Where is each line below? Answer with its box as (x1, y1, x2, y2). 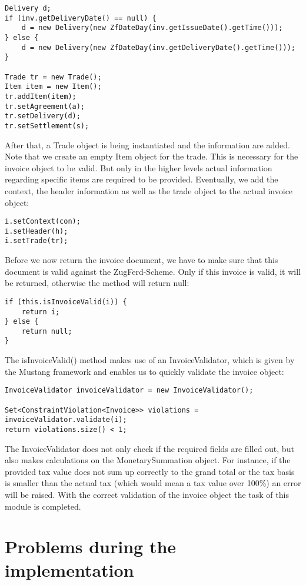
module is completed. (5, 500, 81, 512)
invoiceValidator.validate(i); (5, 416, 127, 424)
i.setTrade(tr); (5, 237, 68, 245)
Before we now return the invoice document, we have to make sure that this (5, 254, 278, 266)
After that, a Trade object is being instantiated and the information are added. (5, 138, 290, 151)
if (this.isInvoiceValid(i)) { (5, 297, 127, 306)
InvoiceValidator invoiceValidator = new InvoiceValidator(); (5, 386, 254, 395)
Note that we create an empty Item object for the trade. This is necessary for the (5, 150, 298, 162)
